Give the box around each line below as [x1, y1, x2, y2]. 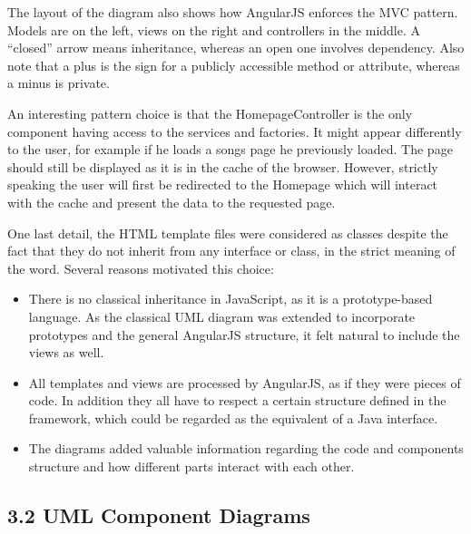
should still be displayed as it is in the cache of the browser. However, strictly [7, 157, 438, 176]
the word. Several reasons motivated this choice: [7, 258, 274, 277]
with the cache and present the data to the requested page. [7, 192, 336, 211]
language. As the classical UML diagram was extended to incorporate [28, 306, 416, 325]
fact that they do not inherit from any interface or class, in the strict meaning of [7, 241, 456, 260]
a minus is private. [7, 73, 110, 92]
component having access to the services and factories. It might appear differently [7, 121, 462, 141]
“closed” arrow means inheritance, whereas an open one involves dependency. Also [7, 38, 465, 57]
